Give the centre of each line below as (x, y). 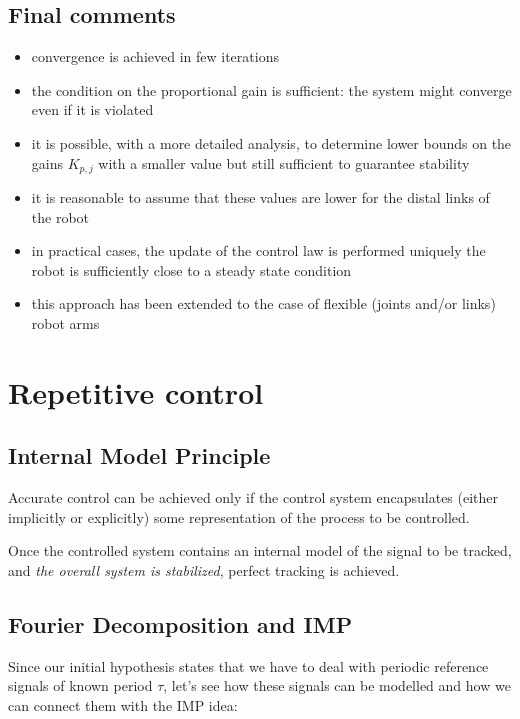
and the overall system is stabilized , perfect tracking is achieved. (204, 569)
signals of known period (80, 685)
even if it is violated (92, 109)
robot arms (65, 323)
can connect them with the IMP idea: (123, 704)
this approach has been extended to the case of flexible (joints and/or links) (263, 303)
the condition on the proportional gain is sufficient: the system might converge (271, 89)
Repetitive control (136, 391)
